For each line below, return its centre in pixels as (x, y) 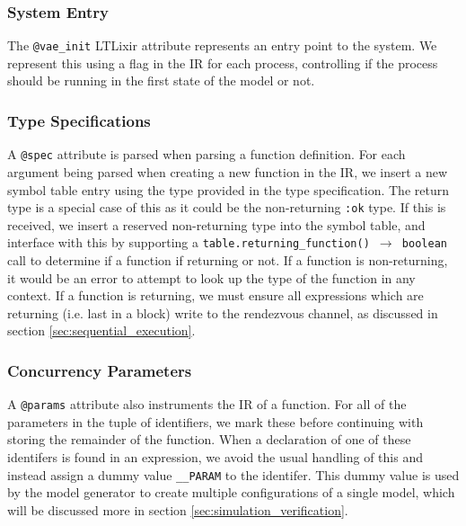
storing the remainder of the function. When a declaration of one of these (209, 439)
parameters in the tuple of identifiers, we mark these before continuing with (215, 421)
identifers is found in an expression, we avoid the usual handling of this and (215, 457)
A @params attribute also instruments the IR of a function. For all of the (207, 404)
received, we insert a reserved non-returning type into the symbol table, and (216, 224)
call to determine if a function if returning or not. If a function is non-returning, (228, 260)
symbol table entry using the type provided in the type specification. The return (228, 189)
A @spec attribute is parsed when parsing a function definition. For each (207, 154)
